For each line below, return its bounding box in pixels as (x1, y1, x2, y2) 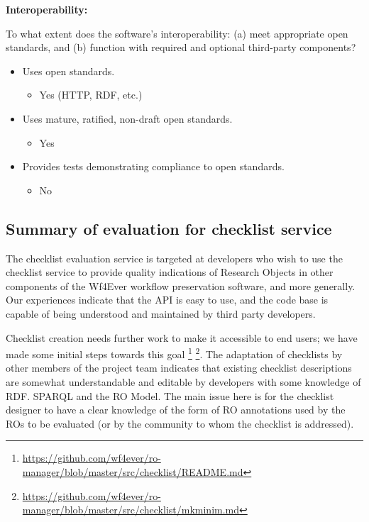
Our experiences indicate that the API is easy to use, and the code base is (6, 292, 329, 307)
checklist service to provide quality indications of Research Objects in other (6, 265, 334, 279)
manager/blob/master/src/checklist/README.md (22, 464, 243, 479)
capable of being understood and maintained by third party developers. (6, 306, 316, 321)
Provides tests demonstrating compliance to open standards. (22, 159, 285, 174)
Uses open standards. (22, 63, 115, 78)
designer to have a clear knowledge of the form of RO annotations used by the (6, 402, 346, 417)
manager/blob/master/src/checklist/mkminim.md (22, 502, 240, 517)
